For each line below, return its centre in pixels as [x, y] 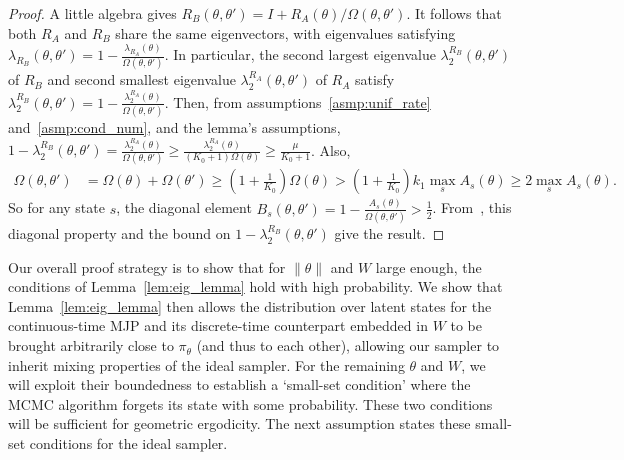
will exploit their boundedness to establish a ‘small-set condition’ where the [239, 384]
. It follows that [454, 13]
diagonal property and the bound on [119, 233]
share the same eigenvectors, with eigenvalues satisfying [285, 32]
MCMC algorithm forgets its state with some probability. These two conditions [250, 403]
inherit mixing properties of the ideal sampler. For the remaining [206, 364]
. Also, [331, 149]
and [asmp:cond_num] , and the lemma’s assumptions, [174, 126]
